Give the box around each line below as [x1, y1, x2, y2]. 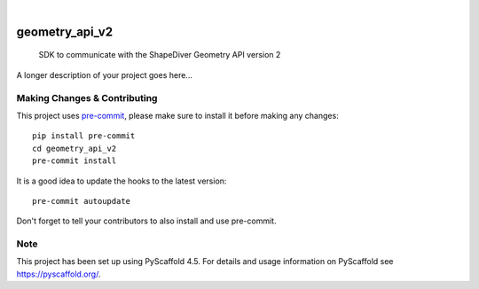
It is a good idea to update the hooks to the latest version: [16, 176, 227, 186]
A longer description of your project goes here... [16, 69, 192, 80]
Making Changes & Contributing [16, 91, 158, 104]
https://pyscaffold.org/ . [16, 269, 101, 279]
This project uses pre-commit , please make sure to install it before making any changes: [16, 110, 339, 121]
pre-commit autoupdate [32, 196, 131, 206]
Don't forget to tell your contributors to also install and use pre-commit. [16, 215, 277, 226]
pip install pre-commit [32, 131, 136, 141]
